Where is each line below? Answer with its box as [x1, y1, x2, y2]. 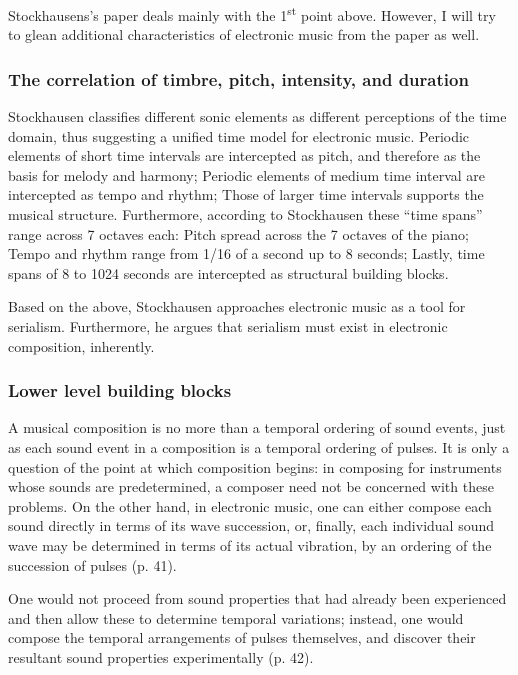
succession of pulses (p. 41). [8, 554, 177, 575]
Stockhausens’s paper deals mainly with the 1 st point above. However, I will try [8, 2, 496, 25]
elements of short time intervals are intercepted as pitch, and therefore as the [8, 145, 481, 166]
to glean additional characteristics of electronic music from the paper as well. [8, 24, 480, 45]
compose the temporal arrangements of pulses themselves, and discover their [8, 627, 476, 648]
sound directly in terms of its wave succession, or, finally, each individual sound [8, 515, 495, 536]
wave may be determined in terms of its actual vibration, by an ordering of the [8, 534, 492, 555]
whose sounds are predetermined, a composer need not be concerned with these [8, 476, 494, 497]
